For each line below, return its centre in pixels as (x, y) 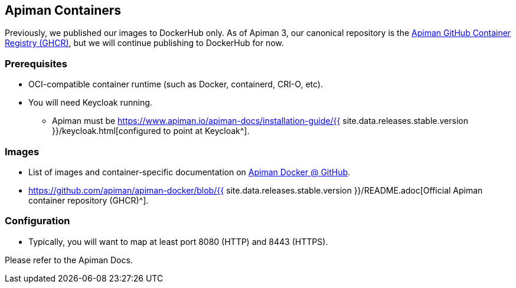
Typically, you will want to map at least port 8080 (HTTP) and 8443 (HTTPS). (178, 241)
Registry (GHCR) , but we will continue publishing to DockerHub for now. (144, 43)
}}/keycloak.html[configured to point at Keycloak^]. (151, 131)
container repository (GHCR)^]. (89, 200)
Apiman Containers (63, 10)
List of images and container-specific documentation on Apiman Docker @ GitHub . (190, 172)
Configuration (37, 221)
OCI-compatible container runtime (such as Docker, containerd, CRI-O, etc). (176, 84)
